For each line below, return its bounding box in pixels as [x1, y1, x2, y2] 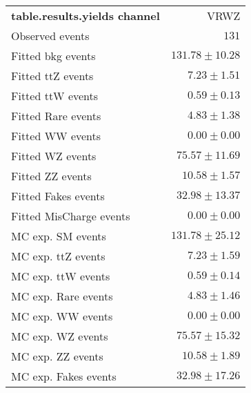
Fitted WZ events [11, 148, 97, 164]
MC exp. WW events [11, 308, 113, 324]
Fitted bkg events [11, 48, 96, 64]
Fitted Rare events [11, 108, 101, 124]
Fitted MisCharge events [11, 208, 130, 224]
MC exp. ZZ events [11, 348, 103, 364]
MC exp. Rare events [11, 288, 113, 304]
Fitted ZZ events [11, 168, 92, 184]
